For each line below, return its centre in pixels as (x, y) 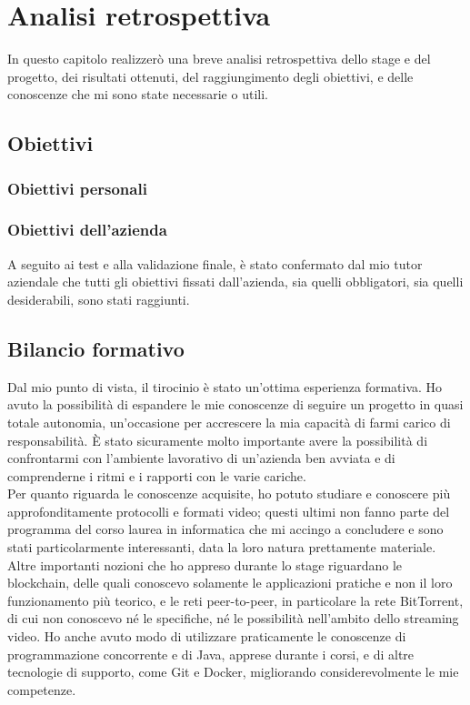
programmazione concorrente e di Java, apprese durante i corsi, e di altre (211, 654)
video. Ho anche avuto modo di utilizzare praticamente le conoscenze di (207, 636)
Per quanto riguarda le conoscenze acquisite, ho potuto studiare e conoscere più (229, 493)
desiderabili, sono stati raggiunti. (99, 299)
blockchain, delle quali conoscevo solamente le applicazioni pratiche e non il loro (230, 583)
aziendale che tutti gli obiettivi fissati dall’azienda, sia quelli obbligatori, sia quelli (235, 282)
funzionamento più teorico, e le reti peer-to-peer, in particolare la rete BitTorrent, (235, 600)
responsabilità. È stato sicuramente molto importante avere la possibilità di (218, 440)
